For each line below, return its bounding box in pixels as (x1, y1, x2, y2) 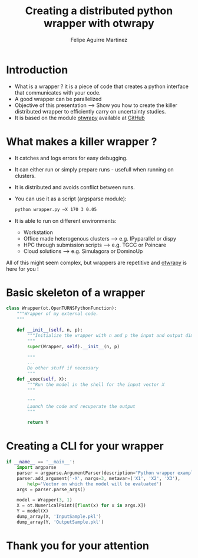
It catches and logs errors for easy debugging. (14, 154, 128, 161)
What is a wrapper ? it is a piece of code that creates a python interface (14, 83, 189, 90)
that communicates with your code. (14, 89, 101, 96)
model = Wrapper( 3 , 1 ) (16, 497, 72, 503)
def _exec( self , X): (16, 377, 67, 382)
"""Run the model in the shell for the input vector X (27, 381, 165, 388)
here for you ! (6, 265, 39, 272)
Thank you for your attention (6, 539, 149, 552)
